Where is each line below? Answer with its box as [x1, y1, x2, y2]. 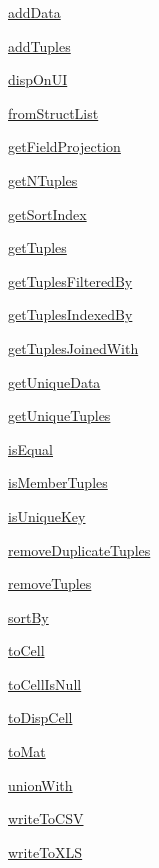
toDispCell [8, 707, 73, 728]
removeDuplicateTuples [8, 539, 151, 560]
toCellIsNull [8, 673, 82, 694]
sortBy [8, 606, 49, 627]
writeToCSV [8, 808, 84, 829]
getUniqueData [8, 371, 101, 392]
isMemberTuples [8, 472, 108, 493]
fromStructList [8, 102, 99, 123]
